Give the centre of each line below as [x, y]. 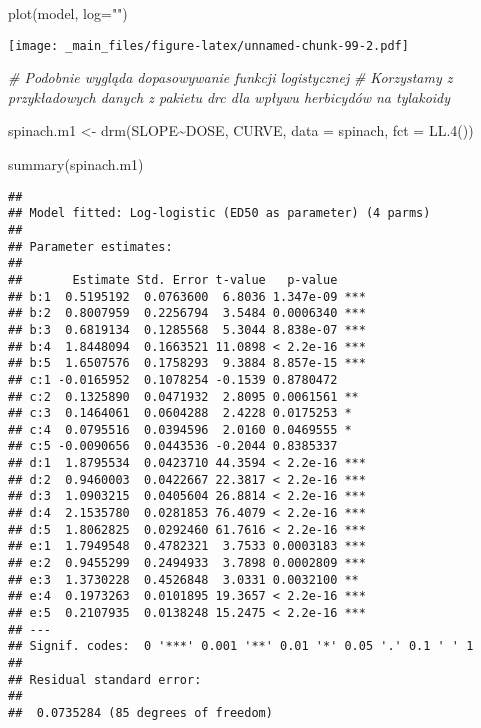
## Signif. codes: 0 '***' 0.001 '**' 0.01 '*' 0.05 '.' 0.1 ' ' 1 [241, 646]
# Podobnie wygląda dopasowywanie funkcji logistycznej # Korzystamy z [230, 77]
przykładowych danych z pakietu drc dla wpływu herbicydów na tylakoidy [229, 96]
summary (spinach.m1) [76, 164]
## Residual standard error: [105, 679]
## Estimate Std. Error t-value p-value [173, 279]
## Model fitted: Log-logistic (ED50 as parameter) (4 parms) [219, 213]
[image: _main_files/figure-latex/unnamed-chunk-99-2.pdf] [208, 45]
